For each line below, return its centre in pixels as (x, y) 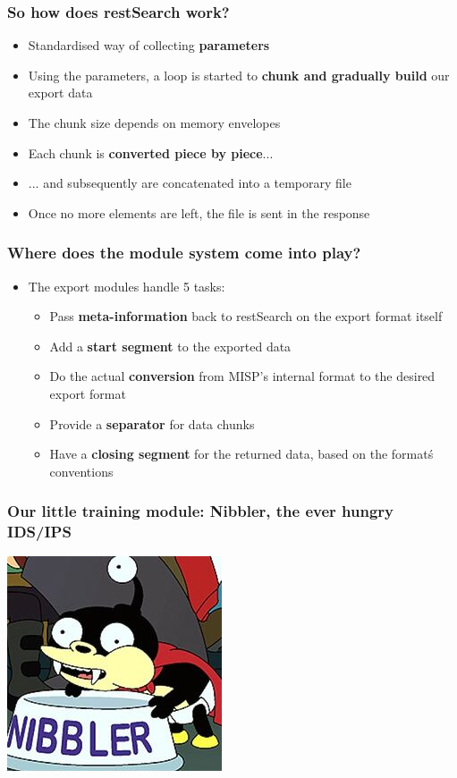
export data (60, 93)
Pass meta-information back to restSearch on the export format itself (246, 316)
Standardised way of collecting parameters (149, 45)
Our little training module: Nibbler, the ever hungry (201, 511)
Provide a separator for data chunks (152, 423)
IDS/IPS (39, 532)
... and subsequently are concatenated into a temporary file (190, 183)
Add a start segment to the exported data (170, 346)
